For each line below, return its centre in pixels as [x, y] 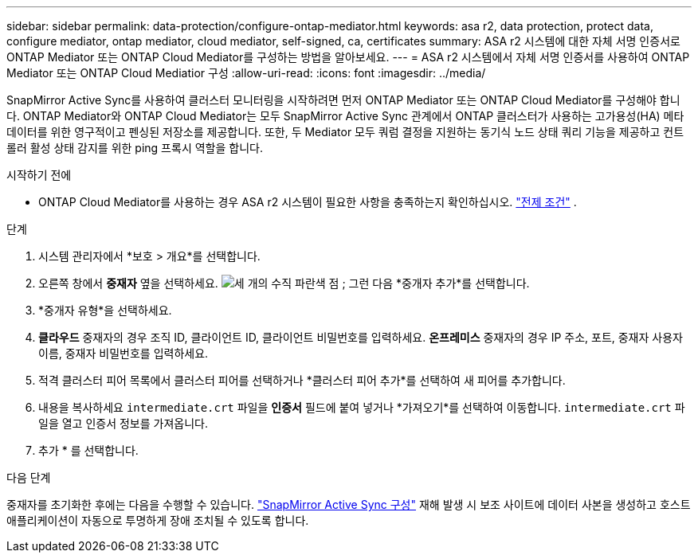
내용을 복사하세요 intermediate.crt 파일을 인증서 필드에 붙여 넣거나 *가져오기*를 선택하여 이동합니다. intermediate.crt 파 [362, 407]
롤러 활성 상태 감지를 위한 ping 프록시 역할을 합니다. [135, 148]
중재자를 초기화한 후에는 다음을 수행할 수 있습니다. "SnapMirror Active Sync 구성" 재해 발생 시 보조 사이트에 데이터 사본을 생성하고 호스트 [349, 504]
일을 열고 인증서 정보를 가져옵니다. [123, 423]
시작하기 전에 [39, 175]
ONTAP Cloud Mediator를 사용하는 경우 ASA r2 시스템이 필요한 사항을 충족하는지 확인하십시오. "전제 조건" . [308, 202]
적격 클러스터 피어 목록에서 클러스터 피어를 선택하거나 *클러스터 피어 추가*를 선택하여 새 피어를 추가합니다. [302, 380]
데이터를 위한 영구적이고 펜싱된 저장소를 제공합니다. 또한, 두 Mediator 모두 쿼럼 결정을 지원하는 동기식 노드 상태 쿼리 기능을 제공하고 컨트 [345, 132]
